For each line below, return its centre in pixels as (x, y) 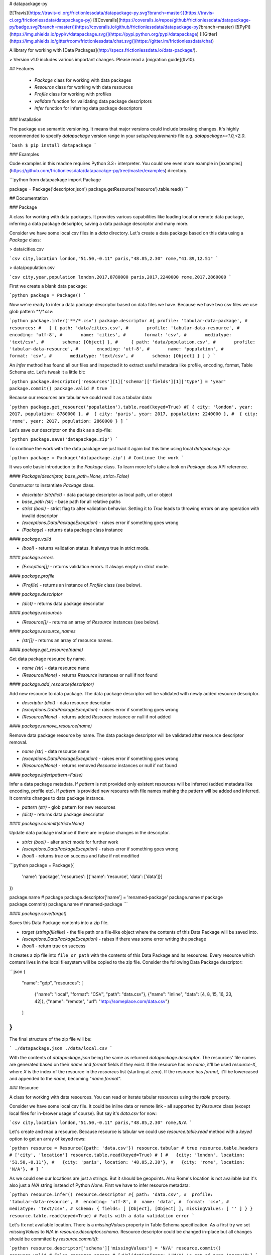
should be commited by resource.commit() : (54, 1239)
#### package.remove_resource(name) (51, 726)
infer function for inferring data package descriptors (88, 108)
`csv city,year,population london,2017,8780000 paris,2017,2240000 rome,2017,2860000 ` (120, 277)
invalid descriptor (40, 516)
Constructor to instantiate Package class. (52, 485)
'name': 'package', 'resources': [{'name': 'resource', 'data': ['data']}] (92, 876)
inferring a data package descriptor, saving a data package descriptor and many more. (99, 224)
